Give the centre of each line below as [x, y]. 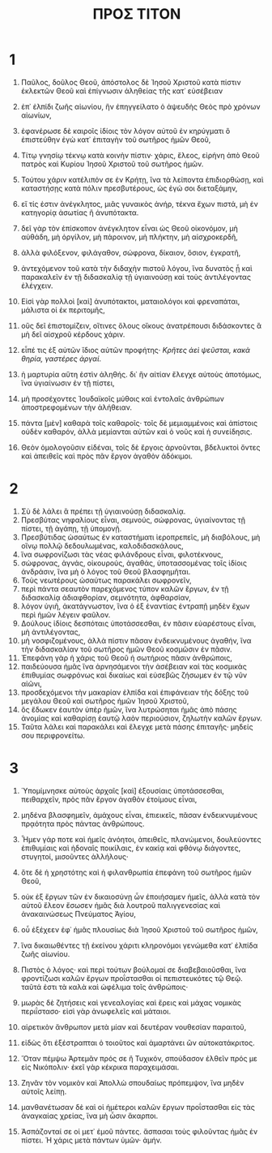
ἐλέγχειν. [37, 286]
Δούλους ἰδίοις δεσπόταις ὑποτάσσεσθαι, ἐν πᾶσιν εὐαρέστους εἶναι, [138, 623]
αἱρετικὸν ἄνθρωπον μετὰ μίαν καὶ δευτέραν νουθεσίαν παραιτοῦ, [134, 1026]
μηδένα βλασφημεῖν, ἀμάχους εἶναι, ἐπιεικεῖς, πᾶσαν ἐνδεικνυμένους [139, 815]
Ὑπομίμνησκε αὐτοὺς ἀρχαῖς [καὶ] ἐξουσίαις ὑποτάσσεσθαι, [123, 790]
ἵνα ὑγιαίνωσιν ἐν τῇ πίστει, [68, 383]
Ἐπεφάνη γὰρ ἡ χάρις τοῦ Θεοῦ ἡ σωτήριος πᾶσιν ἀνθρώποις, [127, 657]
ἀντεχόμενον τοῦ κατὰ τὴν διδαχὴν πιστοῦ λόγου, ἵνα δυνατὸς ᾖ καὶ [137, 268]
